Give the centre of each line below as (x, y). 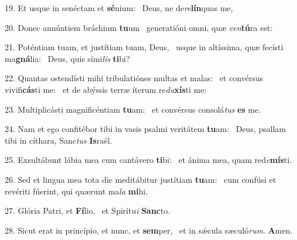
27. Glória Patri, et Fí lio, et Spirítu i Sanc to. (87, 211)
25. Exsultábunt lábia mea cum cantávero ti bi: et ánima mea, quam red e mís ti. (148, 160)
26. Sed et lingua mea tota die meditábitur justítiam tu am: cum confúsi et (141, 179)
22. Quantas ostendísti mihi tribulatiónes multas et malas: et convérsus (134, 78)
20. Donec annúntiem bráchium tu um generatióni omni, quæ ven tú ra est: (139, 27)
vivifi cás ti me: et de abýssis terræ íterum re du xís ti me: (106, 89)
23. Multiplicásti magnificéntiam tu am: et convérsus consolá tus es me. (133, 109)
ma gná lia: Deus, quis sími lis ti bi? (68, 58)
